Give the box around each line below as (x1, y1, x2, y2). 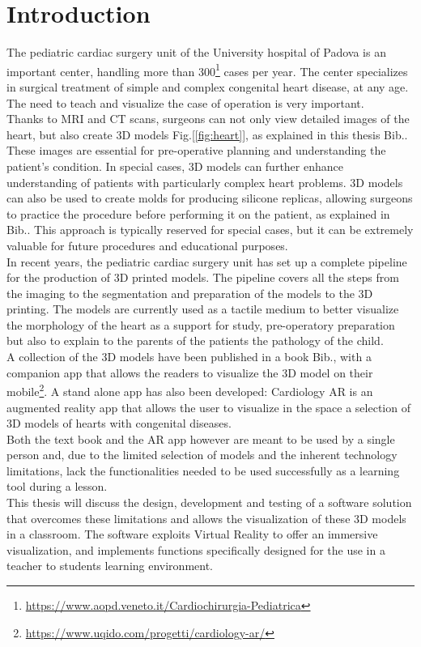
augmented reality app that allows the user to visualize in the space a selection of (6, 398, 410, 415)
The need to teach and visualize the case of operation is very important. (6, 94, 364, 111)
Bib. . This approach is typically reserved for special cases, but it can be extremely (6, 221, 414, 238)
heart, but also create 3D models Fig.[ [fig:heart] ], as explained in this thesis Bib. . (6, 126, 408, 143)
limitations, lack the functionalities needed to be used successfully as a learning (6, 462, 400, 479)
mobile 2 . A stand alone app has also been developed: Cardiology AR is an (6, 381, 373, 399)
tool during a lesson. (6, 478, 108, 495)
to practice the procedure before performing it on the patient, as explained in (6, 205, 390, 222)
